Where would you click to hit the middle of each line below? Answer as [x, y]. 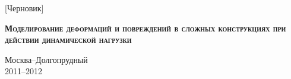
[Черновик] [24, 8]
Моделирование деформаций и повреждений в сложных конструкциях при [145, 28]
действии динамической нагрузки [68, 39]
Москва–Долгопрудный [46, 59]
